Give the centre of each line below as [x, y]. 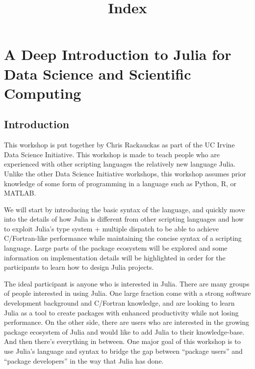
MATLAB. [20, 193]
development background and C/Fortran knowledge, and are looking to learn [119, 303]
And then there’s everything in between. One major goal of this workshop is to [122, 341]
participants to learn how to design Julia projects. [79, 267]
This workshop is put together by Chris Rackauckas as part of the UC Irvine [119, 145]
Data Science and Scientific [98, 73]
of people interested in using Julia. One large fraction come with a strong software [127, 293]
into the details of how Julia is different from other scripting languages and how [124, 219]
